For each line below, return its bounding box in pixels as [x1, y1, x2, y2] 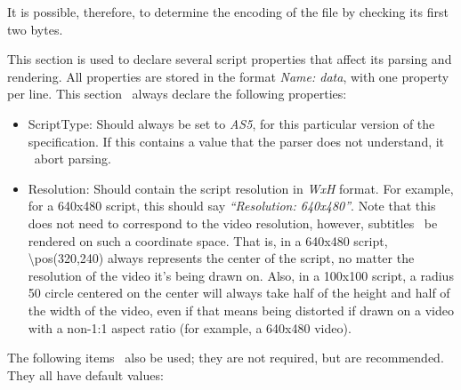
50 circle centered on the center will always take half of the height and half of [28, 283, 450, 302]
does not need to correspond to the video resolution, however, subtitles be [28, 213, 438, 232]
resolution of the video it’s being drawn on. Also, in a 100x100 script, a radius [28, 266, 454, 284]
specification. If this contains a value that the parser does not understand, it [28, 131, 445, 150]
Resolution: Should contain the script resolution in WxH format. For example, [28, 179, 454, 197]
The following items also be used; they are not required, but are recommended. [7, 348, 444, 367]
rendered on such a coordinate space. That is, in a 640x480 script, [28, 231, 388, 250]
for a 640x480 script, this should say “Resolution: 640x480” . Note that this [28, 196, 436, 215]
